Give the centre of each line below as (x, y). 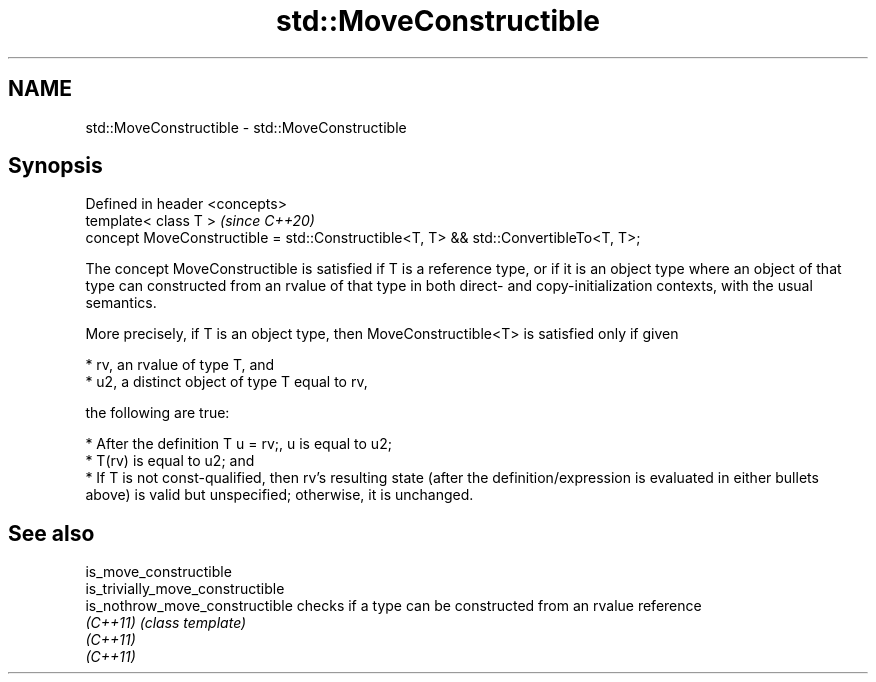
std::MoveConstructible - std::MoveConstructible (246, 127)
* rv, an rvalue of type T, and (180, 365)
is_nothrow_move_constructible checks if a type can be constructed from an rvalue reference (393, 606)
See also (51, 533)
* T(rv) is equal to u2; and (170, 461)
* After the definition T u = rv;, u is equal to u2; (238, 444)
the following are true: (157, 413)
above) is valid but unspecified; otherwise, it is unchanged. (279, 495)
